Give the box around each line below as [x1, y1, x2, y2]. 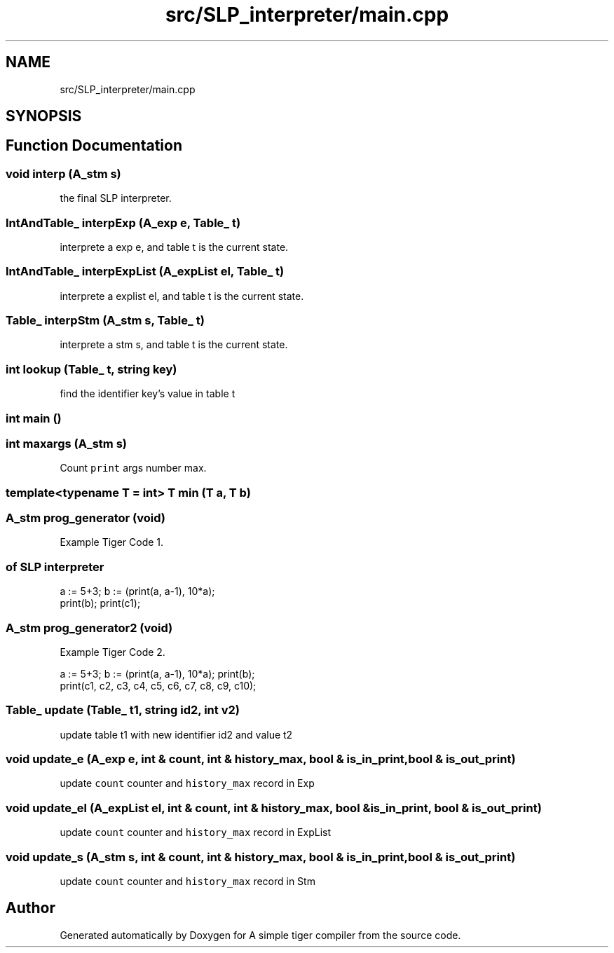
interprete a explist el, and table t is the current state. [60, 289, 304, 302]
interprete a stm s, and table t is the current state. [60, 338, 288, 351]
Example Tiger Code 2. [60, 645, 165, 658]
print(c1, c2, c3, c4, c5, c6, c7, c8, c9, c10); [60, 679, 257, 692]
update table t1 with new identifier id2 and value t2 [60, 728, 293, 741]
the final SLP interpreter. [60, 192, 172, 205]
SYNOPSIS [6, 107, 82, 125]
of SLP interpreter [6, 559, 104, 574]
